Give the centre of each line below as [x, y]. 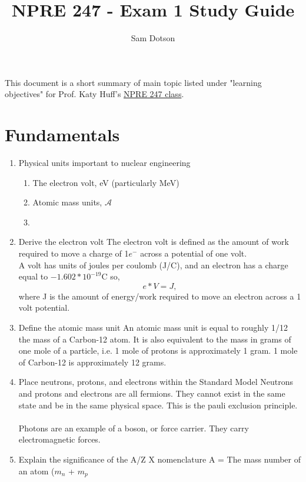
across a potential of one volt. [194, 253]
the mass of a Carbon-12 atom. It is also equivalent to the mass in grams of [155, 339]
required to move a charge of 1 [74, 253]
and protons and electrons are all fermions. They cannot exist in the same [152, 393]
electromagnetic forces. [59, 439]
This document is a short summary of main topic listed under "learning [133, 82]
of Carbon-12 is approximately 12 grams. [92, 362]
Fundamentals [62, 134]
